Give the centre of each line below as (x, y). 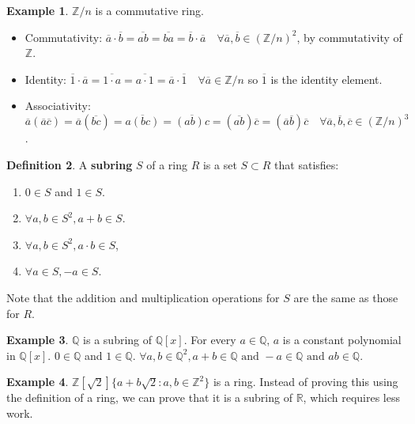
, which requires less (351, 397)
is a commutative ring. (149, 10)
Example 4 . (38, 382)
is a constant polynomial (342, 340)
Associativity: (58, 106)
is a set (220, 165)
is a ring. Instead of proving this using (306, 382)
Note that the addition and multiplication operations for (143, 298)
